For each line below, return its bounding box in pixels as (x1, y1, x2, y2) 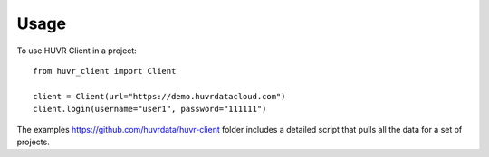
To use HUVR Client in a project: (16, 45, 137, 56)
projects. (16, 136, 50, 147)
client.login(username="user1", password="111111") (33, 104, 267, 115)
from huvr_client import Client (33, 66, 177, 76)
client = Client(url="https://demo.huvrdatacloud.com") (33, 91, 286, 101)
